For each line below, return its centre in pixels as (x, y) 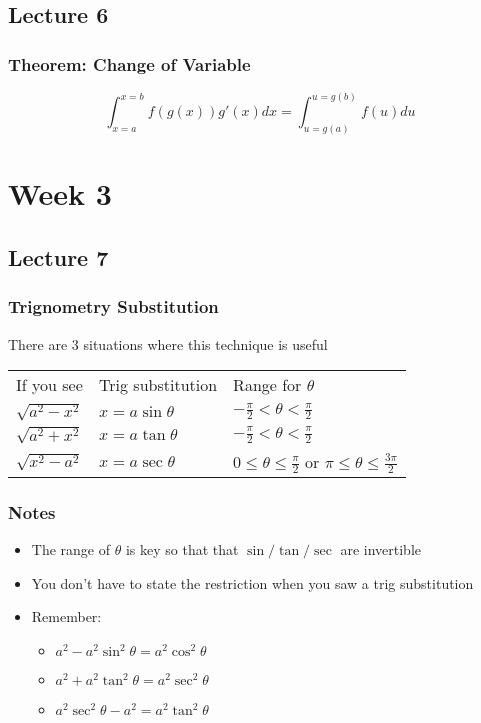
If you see (49, 385)
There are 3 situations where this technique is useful (168, 343)
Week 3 (60, 193)
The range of (71, 549)
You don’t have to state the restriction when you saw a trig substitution (252, 582)
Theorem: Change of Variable (129, 63)
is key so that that (182, 549)
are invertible (380, 549)
